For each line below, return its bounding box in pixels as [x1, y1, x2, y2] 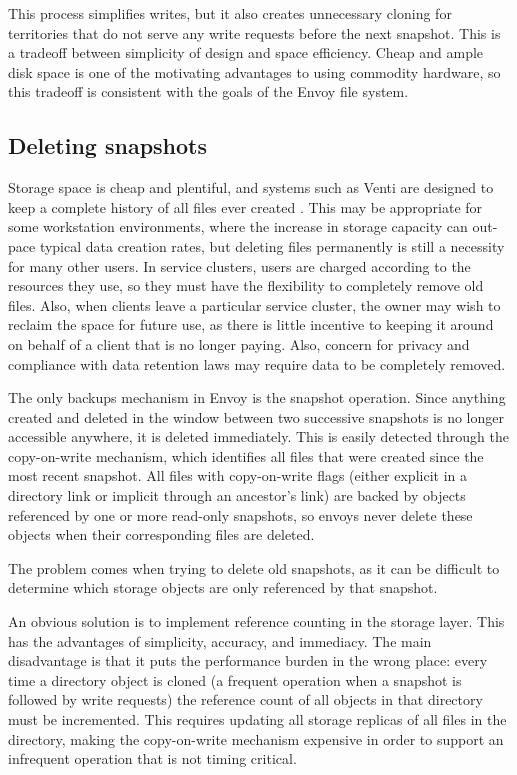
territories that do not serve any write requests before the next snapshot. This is [8, 22, 501, 43]
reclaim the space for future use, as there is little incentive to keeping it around [8, 314, 494, 335]
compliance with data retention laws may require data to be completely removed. [8, 353, 506, 374]
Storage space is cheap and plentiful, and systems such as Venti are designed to [8, 177, 494, 198]
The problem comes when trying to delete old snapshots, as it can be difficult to [8, 557, 500, 578]
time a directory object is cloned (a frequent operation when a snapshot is [8, 669, 462, 690]
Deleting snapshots [8, 130, 208, 161]
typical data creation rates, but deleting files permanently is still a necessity [39, 235, 505, 256]
